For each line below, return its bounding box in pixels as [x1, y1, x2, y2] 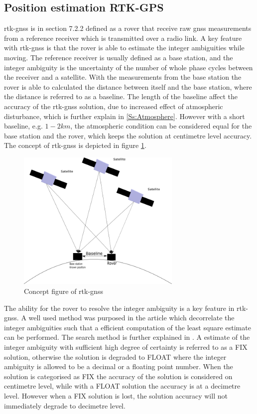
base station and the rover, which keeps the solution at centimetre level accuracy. [4, 130, 252, 140]
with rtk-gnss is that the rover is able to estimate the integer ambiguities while [4, 42, 245, 53]
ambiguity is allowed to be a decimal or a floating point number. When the [4, 361, 233, 372]
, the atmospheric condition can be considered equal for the [70, 121, 252, 131]
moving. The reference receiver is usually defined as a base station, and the [4, 52, 233, 62]
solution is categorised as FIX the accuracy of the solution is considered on [4, 371, 233, 381]
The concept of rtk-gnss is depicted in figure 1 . [4, 140, 146, 150]
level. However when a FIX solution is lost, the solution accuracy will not [4, 390, 228, 401]
